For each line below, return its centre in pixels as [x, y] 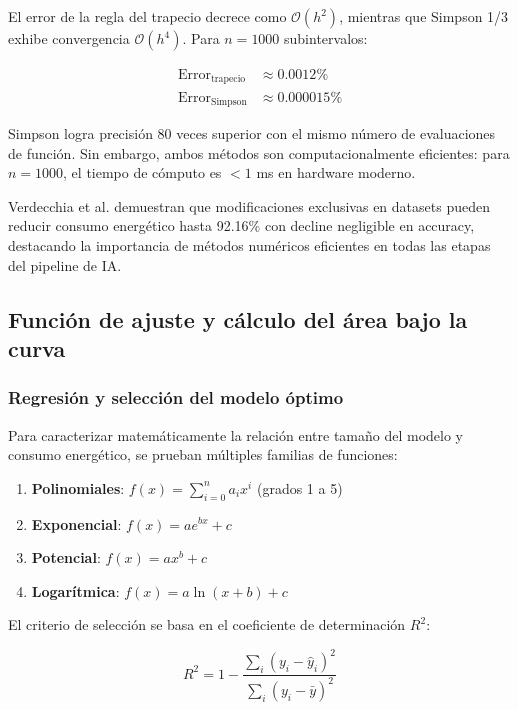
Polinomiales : [78, 487]
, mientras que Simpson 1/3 [424, 16]
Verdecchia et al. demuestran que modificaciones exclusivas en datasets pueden [249, 205]
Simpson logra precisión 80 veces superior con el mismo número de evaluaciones [252, 132]
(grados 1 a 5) [299, 487]
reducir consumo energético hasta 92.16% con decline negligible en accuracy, [241, 225]
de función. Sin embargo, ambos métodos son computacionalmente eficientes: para [259, 152]
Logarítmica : [75, 590]
